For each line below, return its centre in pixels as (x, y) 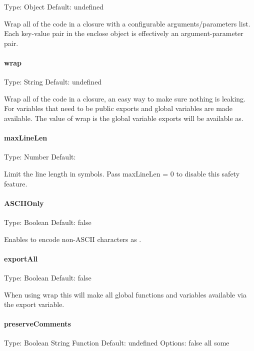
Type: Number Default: (40, 157)
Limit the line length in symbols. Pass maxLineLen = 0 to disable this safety (122, 173)
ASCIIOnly (24, 203)
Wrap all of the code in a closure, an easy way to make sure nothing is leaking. (125, 98)
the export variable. (34, 304)
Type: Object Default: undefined (54, 6)
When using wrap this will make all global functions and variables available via (125, 294)
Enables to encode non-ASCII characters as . (73, 239)
